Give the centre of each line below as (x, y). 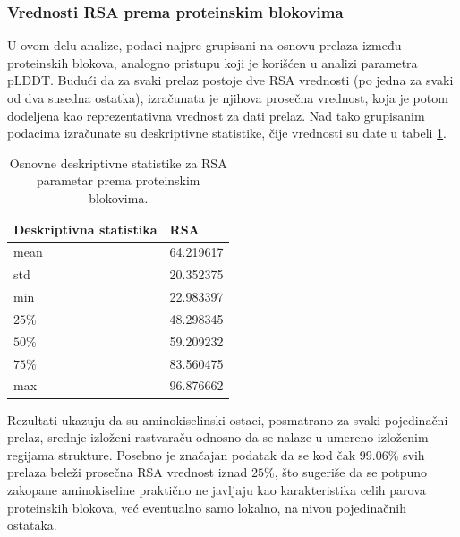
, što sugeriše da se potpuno (351, 472)
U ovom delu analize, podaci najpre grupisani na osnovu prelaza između (204, 45)
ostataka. (32, 525)
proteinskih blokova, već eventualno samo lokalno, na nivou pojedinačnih (207, 507)
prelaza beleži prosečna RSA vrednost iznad (128, 472)
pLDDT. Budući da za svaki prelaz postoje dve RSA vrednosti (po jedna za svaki (230, 80)
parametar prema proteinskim (118, 180)
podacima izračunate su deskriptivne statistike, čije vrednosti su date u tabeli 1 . (227, 133)
